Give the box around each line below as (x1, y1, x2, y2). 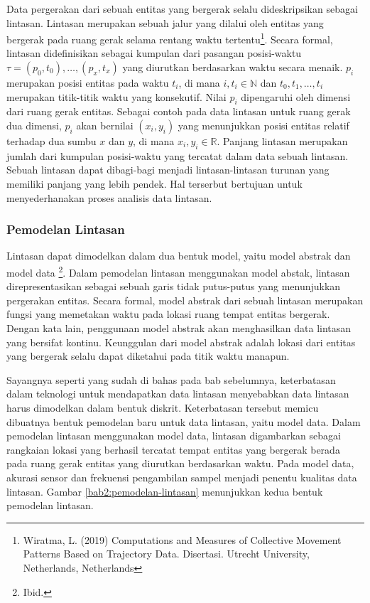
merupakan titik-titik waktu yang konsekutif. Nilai (6, 89, 227, 104)
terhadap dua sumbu (6, 134, 97, 149)
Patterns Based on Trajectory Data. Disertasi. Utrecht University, (23, 546, 310, 561)
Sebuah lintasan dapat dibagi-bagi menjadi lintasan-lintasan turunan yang (6, 162, 330, 177)
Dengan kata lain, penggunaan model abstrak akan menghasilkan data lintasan (6, 321, 352, 336)
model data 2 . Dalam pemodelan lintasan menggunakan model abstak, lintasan (6, 263, 350, 279)
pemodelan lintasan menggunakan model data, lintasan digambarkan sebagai (6, 428, 341, 443)
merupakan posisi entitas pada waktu (6, 75, 169, 90)
